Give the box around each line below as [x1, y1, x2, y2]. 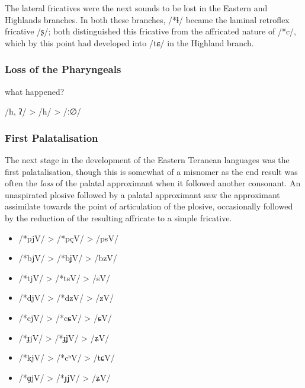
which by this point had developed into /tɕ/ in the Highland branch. [5, 36, 254, 49]
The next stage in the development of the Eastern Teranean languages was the [5, 154, 290, 166]
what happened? [5, 85, 65, 97]
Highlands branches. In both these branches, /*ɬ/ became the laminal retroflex [5, 13, 290, 26]
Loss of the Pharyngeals [5, 62, 121, 77]
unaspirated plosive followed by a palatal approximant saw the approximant [5, 188, 280, 201]
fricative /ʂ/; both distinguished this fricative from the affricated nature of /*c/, [5, 25, 297, 37]
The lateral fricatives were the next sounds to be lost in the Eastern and [5, 2, 268, 14]
